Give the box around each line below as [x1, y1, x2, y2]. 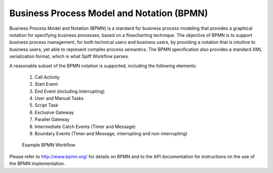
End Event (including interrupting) [34, 88, 105, 94]
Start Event [34, 81, 58, 87]
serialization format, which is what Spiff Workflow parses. [9, 53, 129, 60]
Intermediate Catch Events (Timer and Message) [34, 124, 136, 130]
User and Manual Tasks [34, 95, 84, 101]
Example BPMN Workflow [22, 142, 76, 148]
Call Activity [34, 74, 60, 80]
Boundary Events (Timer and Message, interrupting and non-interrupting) [34, 131, 188, 137]
